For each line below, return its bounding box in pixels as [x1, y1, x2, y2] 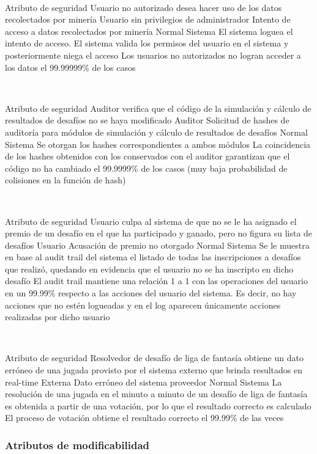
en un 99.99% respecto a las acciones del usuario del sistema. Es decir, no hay [5, 287, 297, 299]
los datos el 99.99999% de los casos [5, 60, 136, 73]
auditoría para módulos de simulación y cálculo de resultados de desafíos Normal [5, 125, 308, 138]
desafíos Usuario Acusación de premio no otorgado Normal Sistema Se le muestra [5, 238, 310, 251]
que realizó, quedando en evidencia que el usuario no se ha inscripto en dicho [5, 262, 294, 275]
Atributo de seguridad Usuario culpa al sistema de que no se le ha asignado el [5, 214, 297, 227]
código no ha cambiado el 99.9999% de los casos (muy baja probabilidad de [5, 161, 288, 174]
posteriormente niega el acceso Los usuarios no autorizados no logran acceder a [5, 48, 301, 61]
